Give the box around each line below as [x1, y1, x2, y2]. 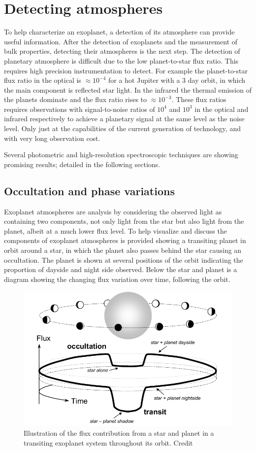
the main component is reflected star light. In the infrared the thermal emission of [4, 84, 252, 95]
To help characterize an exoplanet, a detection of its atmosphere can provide [4, 27, 235, 37]
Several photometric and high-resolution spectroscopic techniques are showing [4, 149, 238, 160]
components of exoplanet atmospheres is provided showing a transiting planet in [4, 235, 246, 245]
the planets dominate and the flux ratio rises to [4, 94, 147, 104]
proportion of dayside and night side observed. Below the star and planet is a [4, 264, 237, 275]
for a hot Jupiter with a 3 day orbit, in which [108, 75, 246, 85]
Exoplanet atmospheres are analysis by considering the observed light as [4, 206, 222, 216]
